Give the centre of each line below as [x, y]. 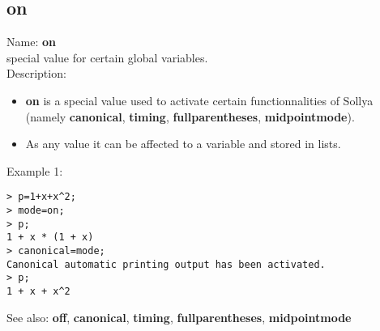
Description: [36, 73]
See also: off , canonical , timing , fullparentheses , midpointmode [179, 317]
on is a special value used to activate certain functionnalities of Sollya [199, 100]
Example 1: [35, 170]
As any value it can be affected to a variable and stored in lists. [183, 144]
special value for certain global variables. [107, 57]
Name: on [31, 42]
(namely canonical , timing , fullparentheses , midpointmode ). [190, 116]
